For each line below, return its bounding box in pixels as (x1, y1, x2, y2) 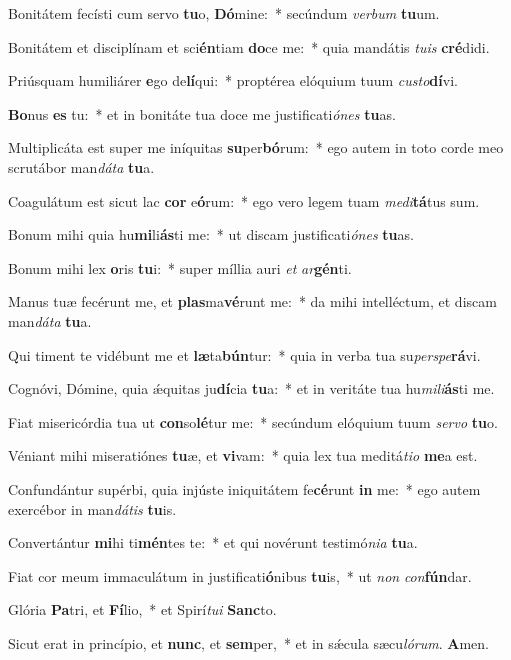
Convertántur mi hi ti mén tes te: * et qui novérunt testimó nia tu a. (8, 532, 418, 553)
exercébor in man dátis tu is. (8, 498, 177, 519)
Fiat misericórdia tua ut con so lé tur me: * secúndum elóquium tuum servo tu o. (8, 411, 498, 432)
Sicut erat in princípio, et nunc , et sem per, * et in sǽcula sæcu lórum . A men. (8, 632, 489, 653)
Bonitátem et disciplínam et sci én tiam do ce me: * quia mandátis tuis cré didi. (8, 36, 490, 57)
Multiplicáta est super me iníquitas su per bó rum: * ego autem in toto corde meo (8, 137, 504, 158)
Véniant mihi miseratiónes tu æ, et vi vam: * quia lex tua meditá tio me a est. (8, 445, 478, 466)
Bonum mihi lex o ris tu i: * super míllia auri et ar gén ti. (8, 257, 352, 278)
